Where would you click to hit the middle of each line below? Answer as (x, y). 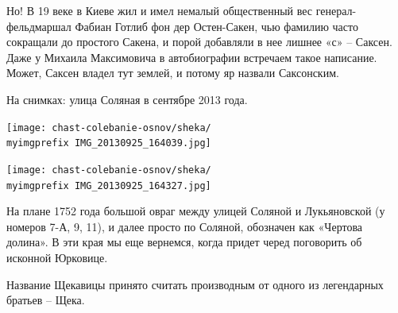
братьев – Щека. (46, 300)
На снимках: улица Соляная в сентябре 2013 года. (127, 99)
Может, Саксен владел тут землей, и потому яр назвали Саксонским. (173, 73)
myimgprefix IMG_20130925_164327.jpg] (109, 185)
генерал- (336, 10)
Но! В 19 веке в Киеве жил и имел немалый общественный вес (160, 10)
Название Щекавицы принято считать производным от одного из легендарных (195, 284)
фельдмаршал (39, 26)
